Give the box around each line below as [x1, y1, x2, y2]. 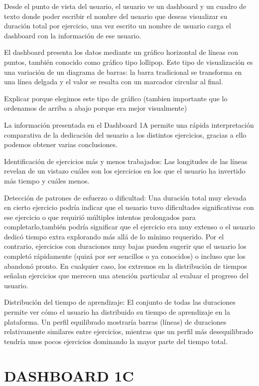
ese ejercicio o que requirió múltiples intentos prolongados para [4, 211, 196, 222]
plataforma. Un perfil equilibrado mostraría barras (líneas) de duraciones [4, 316, 227, 327]
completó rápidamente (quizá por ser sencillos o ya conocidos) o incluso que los [4, 251, 246, 261]
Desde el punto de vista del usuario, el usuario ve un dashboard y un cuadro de [4, 1, 247, 11]
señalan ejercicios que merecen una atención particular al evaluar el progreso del [4, 270, 249, 281]
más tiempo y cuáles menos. [4, 175, 90, 186]
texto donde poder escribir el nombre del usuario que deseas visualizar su [4, 10, 227, 21]
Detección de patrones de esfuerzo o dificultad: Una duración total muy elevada [4, 192, 247, 202]
